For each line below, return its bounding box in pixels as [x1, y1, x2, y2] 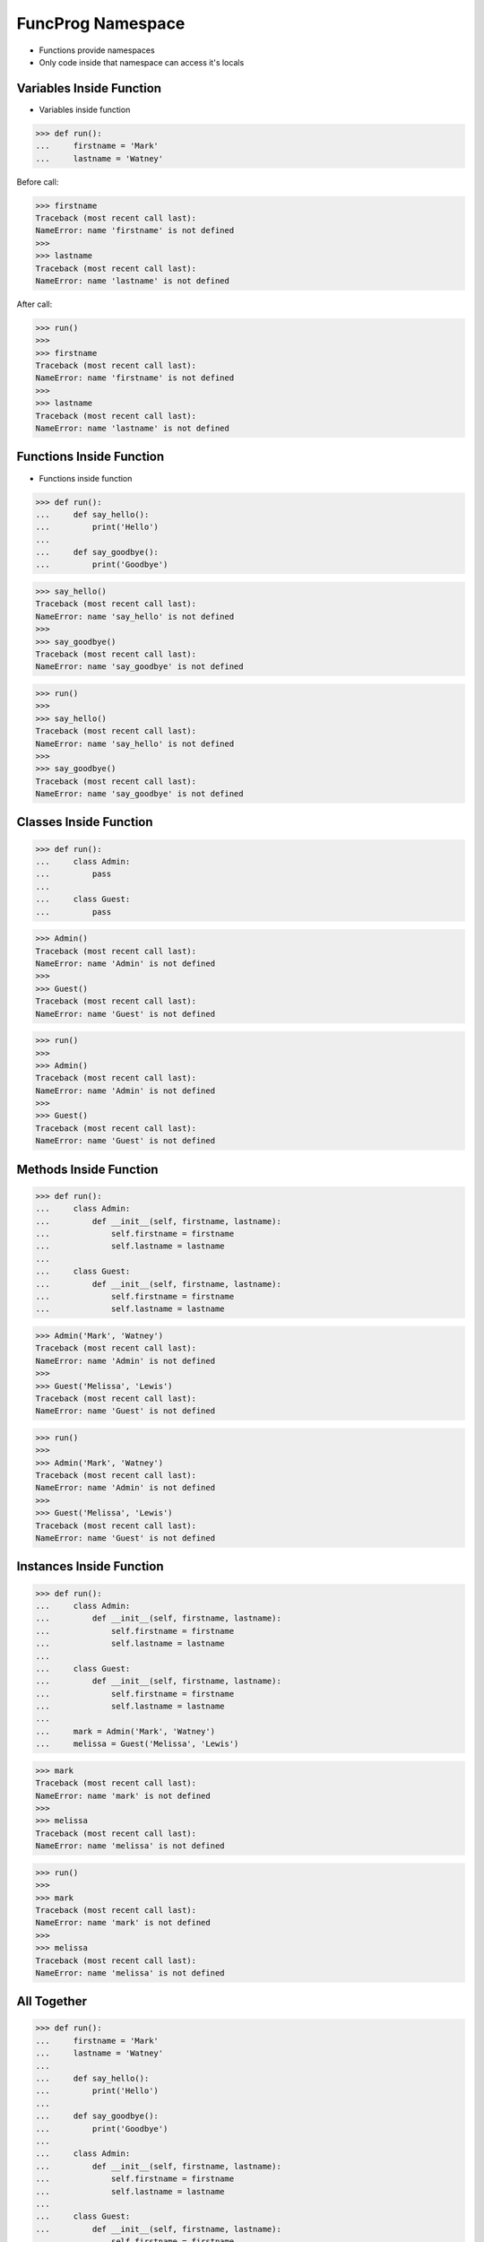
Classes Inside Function [16, 814, 153, 830]
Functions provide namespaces [39, 45, 156, 56]
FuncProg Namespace [16, 13, 186, 33]
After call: [16, 299, 53, 309]
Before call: [16, 176, 59, 187]
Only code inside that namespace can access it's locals [39, 56, 245, 67]
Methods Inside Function [16, 1161, 159, 1177]
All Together [16, 1994, 87, 2009]
